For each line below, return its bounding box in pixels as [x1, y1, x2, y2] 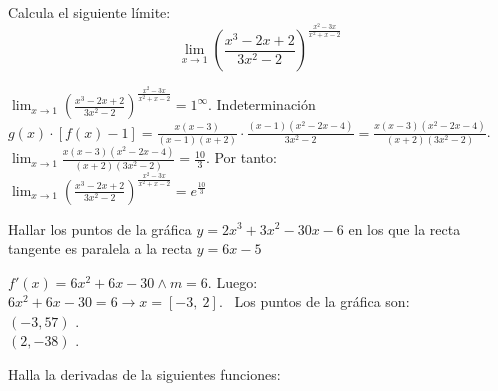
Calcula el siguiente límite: [8, 2, 171, 22]
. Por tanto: [205, 147, 277, 168]
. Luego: [207, 271, 258, 292]
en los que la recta [348, 218, 461, 239]
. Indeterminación [208, 94, 316, 115]
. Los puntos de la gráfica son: [218, 291, 410, 312]
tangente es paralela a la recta [8, 238, 193, 259]
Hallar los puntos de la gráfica [8, 218, 192, 239]
